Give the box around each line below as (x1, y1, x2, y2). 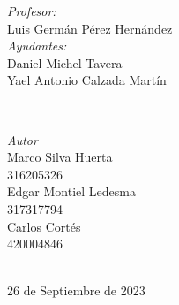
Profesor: (7, 2, 56, 19)
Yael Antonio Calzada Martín (7, 71, 167, 89)
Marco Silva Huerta (7, 148, 113, 166)
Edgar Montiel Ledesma (7, 182, 136, 201)
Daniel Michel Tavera (7, 53, 123, 72)
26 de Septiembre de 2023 (7, 281, 145, 300)
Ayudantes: (7, 36, 67, 55)
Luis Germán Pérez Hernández (7, 19, 173, 37)
